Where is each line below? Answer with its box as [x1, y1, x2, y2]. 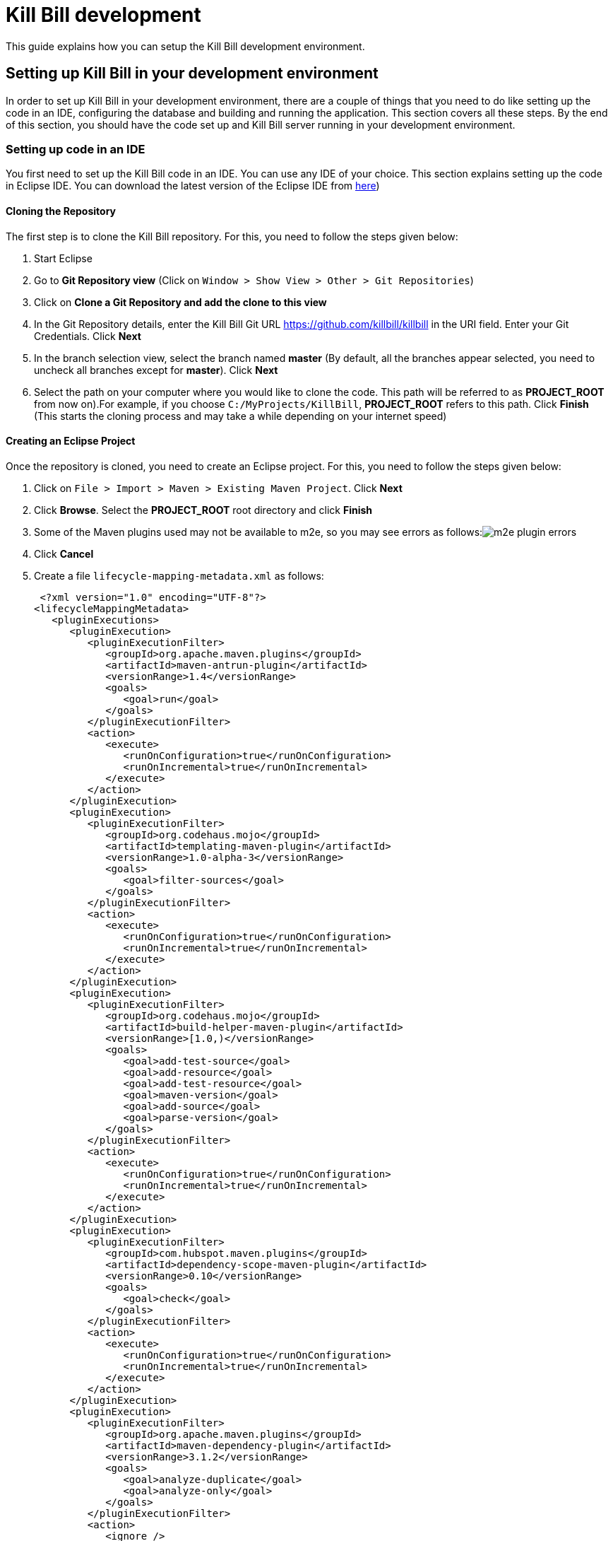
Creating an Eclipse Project [6, 435, 136, 447]
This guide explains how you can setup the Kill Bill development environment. [6, 40, 365, 52]
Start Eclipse [34, 252, 93, 264]
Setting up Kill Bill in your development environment [6, 64, 379, 83]
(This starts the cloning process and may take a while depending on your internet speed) [34, 409, 447, 422]
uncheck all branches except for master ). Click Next [34, 363, 278, 376]
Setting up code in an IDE [6, 141, 145, 156]
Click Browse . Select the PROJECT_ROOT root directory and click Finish [34, 503, 373, 516]
